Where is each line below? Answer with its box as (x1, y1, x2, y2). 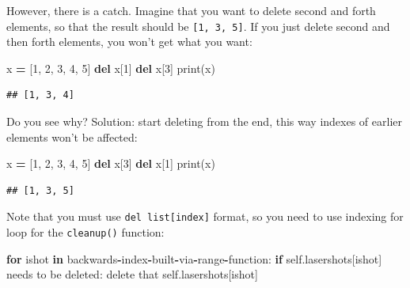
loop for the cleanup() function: (6, 224, 165, 241)
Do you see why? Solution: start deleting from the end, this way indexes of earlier (6, 113, 402, 130)
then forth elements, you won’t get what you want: (6, 33, 252, 50)
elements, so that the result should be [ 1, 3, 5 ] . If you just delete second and (6, 17, 390, 34)
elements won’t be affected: (6, 128, 138, 145)
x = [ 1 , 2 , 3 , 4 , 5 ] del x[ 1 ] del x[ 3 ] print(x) (6, 59, 215, 76)
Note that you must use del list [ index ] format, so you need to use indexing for (6, 208, 404, 225)
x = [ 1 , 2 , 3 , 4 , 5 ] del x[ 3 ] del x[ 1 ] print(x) (6, 155, 215, 172)
